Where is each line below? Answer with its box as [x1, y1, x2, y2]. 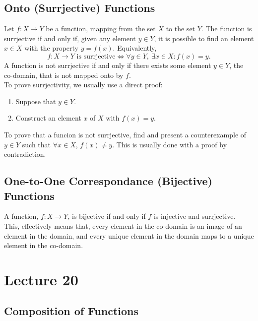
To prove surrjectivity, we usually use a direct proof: [4, 79, 163, 90]
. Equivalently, [113, 43, 157, 53]
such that [22, 139, 51, 149]
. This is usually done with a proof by [112, 139, 227, 149]
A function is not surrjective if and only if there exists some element [4, 60, 211, 70]
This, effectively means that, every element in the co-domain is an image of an [4, 220, 242, 231]
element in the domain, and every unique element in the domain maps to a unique [4, 230, 254, 241]
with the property [24, 43, 78, 53]
